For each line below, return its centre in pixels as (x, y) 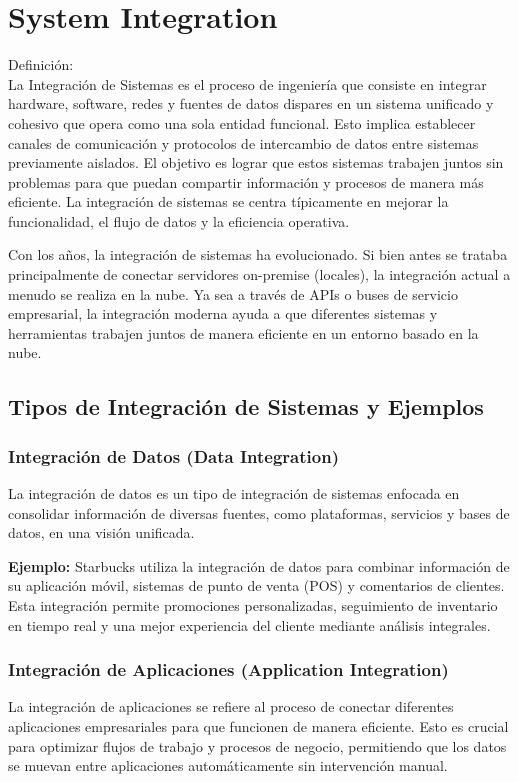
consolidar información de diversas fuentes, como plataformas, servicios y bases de (259, 512)
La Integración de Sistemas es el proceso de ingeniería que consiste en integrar (247, 83)
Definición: (41, 64)
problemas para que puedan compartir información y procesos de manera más (246, 181)
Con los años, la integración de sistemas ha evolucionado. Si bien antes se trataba (258, 254)
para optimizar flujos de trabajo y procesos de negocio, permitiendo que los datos (257, 745)
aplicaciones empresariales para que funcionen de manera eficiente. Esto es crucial (258, 726)
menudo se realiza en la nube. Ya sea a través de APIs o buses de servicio (233, 293)
